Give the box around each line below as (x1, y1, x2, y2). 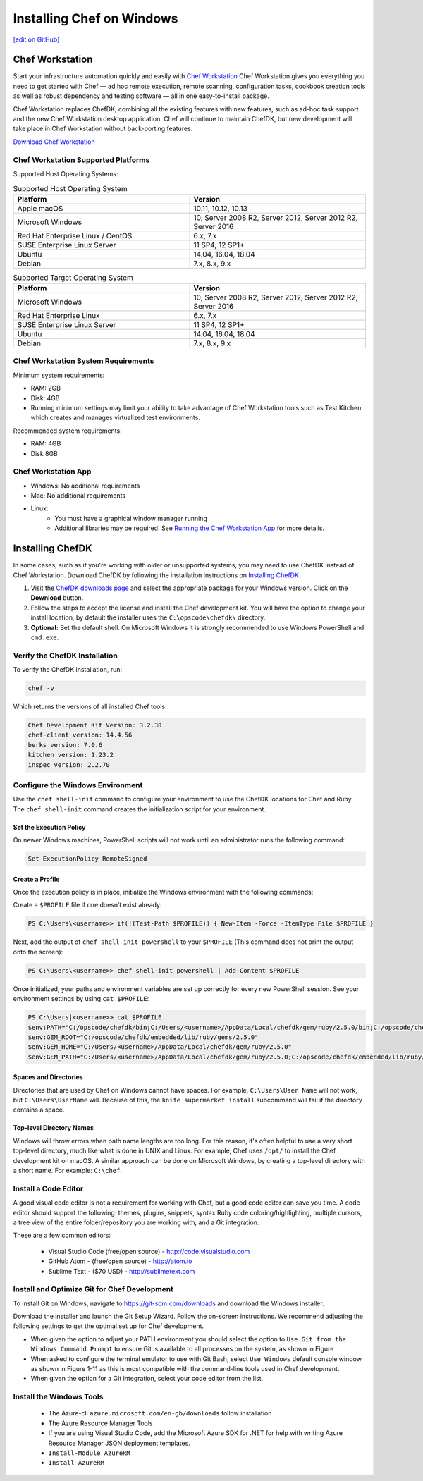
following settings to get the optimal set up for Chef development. (13, 1322, 204, 1330)
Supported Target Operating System (13, 272, 134, 282)
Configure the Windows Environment (13, 780, 143, 789)
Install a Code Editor (13, 1184, 84, 1193)
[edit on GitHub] (13, 35, 60, 44)
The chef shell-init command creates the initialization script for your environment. (13, 804, 266, 813)
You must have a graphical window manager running (54, 514, 207, 522)
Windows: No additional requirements (30, 481, 140, 490)
